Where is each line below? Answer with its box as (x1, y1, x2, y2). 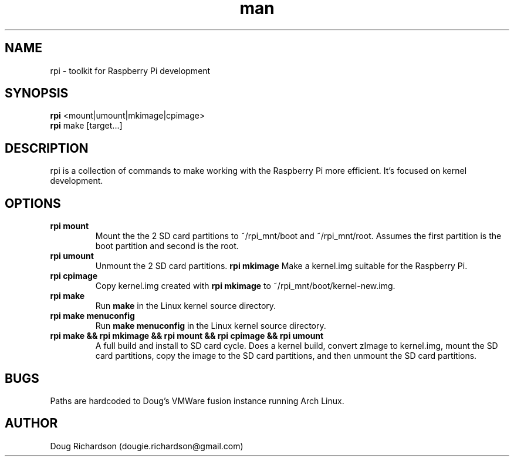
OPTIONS (5, 196, 61, 211)
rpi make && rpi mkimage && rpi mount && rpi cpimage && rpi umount (50, 331, 324, 341)
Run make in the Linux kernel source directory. (95, 301, 276, 311)
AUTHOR (5, 416, 58, 431)
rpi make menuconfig (50, 311, 135, 321)
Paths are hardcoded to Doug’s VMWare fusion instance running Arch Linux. (50, 395, 344, 406)
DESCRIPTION (5, 140, 89, 156)
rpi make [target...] (50, 120, 123, 131)
